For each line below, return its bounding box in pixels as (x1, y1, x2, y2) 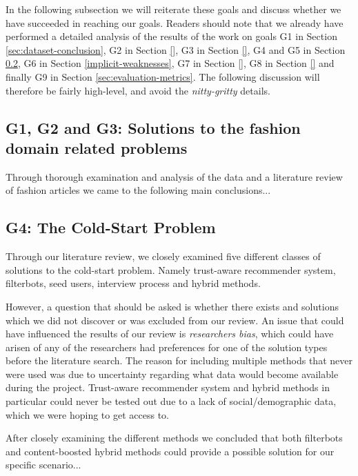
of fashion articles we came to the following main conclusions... (6, 183, 271, 197)
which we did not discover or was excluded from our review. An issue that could (6, 313, 344, 327)
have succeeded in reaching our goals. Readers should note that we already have (6, 15, 344, 30)
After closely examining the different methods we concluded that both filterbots (6, 430, 343, 445)
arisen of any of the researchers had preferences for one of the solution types (6, 339, 328, 354)
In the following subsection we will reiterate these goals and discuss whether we (6, 2, 341, 16)
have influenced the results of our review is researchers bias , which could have (6, 326, 334, 341)
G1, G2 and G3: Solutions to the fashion (6, 117, 301, 138)
